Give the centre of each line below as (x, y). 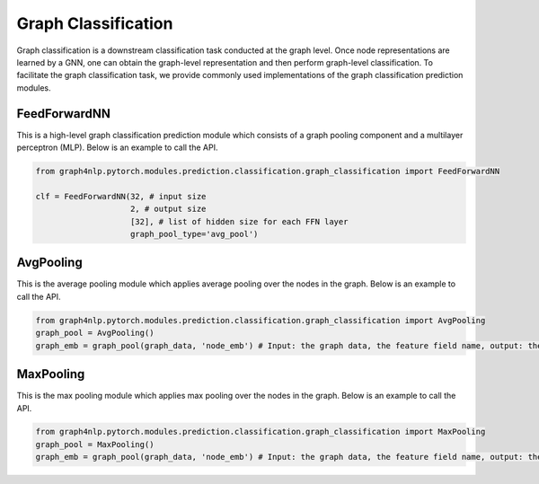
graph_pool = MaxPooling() (95, 444)
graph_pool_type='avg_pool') (194, 234)
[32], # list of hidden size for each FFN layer (239, 221)
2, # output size (168, 209)
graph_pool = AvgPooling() (95, 333)
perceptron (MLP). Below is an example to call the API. (117, 147)
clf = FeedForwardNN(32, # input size (121, 196)
